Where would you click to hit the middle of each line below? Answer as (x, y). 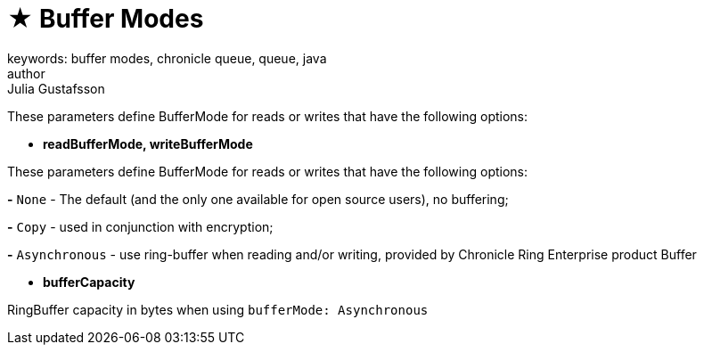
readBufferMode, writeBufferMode (148, 143)
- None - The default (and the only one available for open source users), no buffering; (258, 199)
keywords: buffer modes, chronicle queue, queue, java (167, 58)
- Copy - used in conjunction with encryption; (140, 226)
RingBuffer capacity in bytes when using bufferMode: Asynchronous (218, 309)
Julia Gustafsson (56, 88)
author (26, 73)
